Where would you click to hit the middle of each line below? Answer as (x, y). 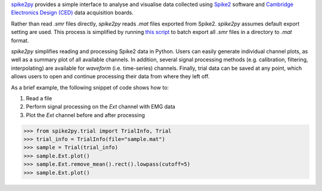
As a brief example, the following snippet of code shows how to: (90, 87)
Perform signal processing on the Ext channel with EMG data (100, 107)
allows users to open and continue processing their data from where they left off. (110, 76)
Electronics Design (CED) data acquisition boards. (72, 13)
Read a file (39, 98)
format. (20, 40)
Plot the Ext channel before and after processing (86, 115)
